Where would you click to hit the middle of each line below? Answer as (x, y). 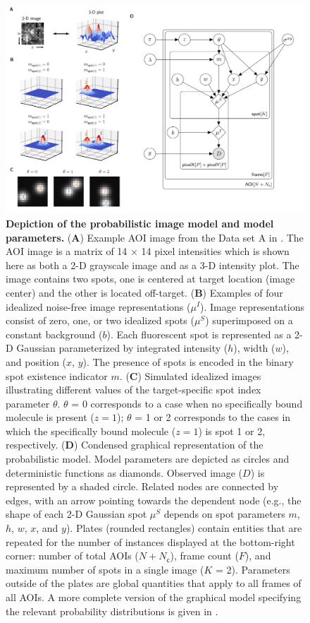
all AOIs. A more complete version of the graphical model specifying (154, 597)
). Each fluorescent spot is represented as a (199, 334)
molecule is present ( (50, 417)
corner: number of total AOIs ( (72, 556)
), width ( (254, 348)
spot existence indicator (57, 375)
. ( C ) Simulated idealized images (190, 375)
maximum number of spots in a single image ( (105, 569)
